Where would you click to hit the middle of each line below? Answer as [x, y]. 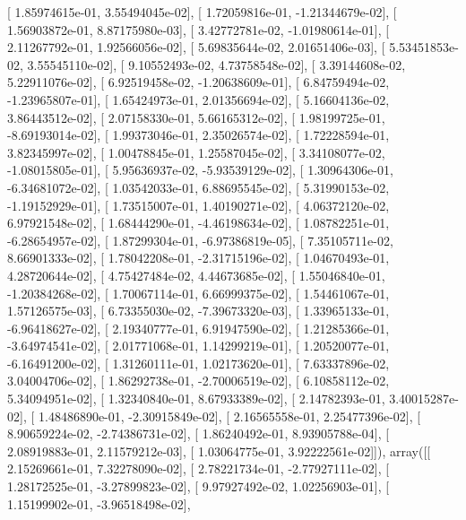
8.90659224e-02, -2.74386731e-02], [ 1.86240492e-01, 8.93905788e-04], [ [198, 433]
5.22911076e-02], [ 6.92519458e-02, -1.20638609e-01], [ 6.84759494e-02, [198, 82]
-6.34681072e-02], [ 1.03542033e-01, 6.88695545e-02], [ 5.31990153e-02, [198, 187]
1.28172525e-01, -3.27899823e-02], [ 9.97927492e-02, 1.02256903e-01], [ [198, 486]
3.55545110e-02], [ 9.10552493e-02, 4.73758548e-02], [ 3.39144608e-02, [216, 64]
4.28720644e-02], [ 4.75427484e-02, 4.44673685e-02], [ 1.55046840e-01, [196, 275]
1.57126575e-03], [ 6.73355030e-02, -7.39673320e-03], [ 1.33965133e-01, [198, 311]
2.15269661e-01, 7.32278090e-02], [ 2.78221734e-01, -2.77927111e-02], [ [198, 468]
